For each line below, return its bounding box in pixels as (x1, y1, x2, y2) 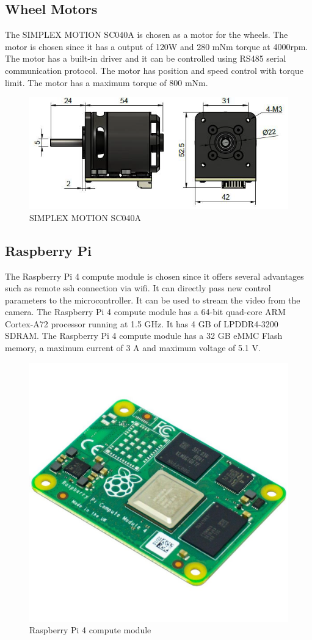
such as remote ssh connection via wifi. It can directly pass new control (5, 282, 271, 294)
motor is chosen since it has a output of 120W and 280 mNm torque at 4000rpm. (5, 40, 308, 53)
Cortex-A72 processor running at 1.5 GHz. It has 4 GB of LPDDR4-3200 (5, 317, 278, 330)
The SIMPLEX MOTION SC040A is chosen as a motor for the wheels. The (5, 28, 288, 41)
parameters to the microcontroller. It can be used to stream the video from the (5, 293, 300, 306)
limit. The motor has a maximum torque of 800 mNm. (5, 76, 208, 89)
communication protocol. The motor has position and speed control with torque (5, 64, 303, 76)
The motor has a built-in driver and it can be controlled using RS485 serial (5, 52, 286, 65)
